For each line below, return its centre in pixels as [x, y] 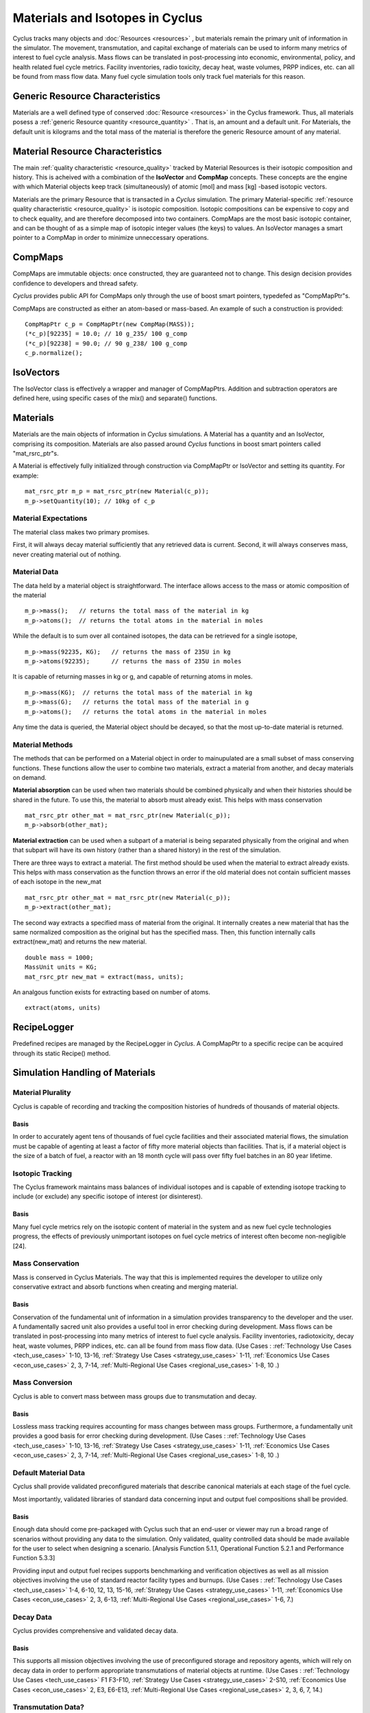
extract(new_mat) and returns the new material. [80, 941]
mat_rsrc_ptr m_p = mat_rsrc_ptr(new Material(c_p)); [117, 491]
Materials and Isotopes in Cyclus [108, 18]
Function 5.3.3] [34, 1558]
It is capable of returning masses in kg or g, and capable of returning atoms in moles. [133, 677]
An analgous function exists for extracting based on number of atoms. [111, 992]
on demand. [30, 777]
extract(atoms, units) [63, 1008]
